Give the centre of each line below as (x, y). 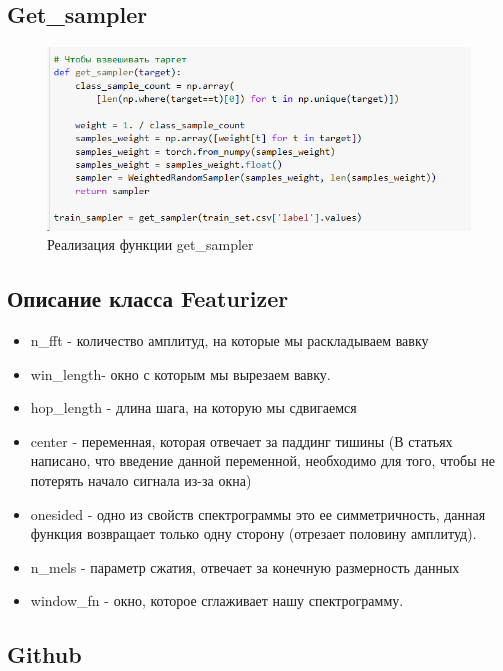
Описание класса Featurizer (148, 298)
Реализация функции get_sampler (150, 244)
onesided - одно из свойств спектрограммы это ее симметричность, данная (258, 513)
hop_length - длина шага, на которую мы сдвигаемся (193, 407)
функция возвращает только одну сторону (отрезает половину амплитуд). (253, 533)
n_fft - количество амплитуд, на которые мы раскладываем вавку (229, 340)
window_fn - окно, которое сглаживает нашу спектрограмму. (217, 600)
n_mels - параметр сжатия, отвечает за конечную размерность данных (245, 566)
